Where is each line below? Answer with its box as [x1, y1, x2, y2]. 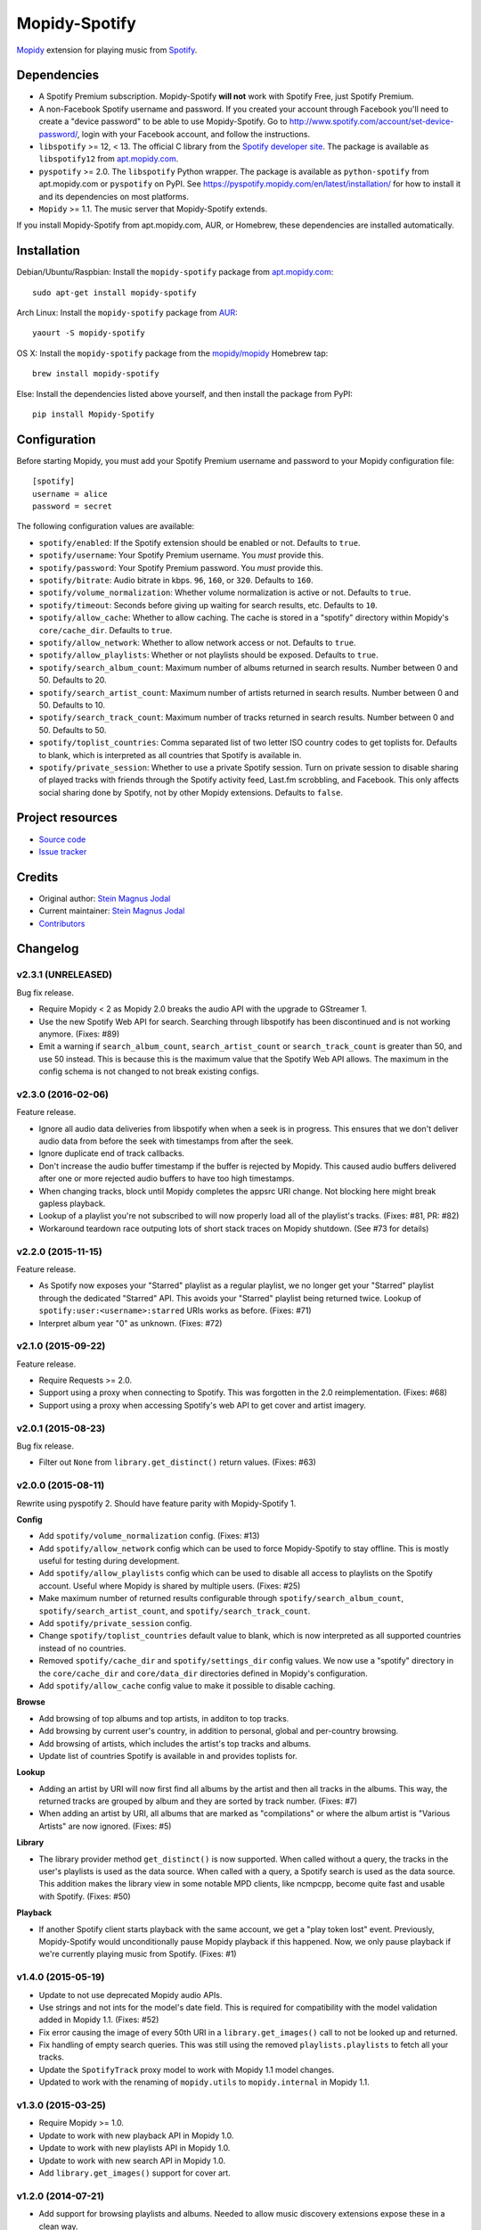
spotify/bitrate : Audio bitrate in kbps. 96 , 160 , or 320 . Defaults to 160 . [38, 575, 314, 586]
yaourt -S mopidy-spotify [32, 328, 146, 338]
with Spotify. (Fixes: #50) [38, 1891, 131, 1902]
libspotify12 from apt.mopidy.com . [38, 153, 179, 164]
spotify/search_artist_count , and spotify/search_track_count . [38, 1606, 311, 1616]
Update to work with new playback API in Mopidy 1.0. [38, 2130, 234, 2141]
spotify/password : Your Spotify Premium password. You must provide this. [38, 562, 323, 573]
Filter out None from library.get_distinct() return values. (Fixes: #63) [38, 1457, 316, 1467]
